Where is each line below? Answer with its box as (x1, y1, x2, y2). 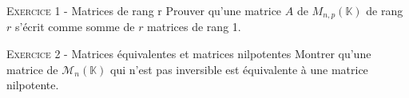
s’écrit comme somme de (14, 18, 135, 35)
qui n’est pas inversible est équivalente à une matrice (110, 61, 368, 77)
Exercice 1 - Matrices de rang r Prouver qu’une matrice (6, 2, 282, 18)
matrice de (6, 61, 58, 77)
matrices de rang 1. (147, 18, 241, 35)
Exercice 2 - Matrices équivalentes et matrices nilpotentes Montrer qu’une (6, 45, 371, 62)
